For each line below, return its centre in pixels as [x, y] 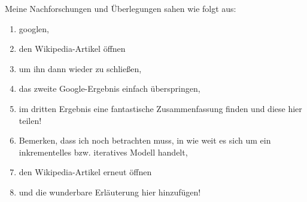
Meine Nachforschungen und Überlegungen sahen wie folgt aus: [121, 8]
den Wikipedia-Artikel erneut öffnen [85, 172]
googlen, [34, 28]
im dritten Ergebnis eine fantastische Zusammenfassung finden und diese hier [160, 108]
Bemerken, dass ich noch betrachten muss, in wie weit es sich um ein [145, 140]
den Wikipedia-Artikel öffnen [72, 49]
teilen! [30, 120]
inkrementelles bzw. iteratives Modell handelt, [103, 152]
